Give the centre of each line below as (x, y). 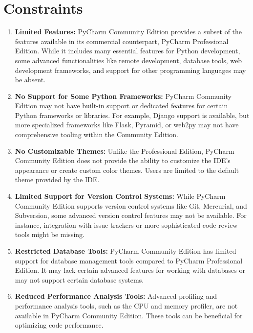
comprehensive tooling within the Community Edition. (96, 134)
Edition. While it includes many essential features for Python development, (127, 51)
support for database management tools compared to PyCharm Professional (129, 260)
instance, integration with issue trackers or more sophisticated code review (126, 225)
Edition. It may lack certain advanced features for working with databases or (130, 270)
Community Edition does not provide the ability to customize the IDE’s (123, 160)
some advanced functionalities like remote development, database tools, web (128, 60)
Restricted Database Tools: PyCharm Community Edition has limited (126, 251)
